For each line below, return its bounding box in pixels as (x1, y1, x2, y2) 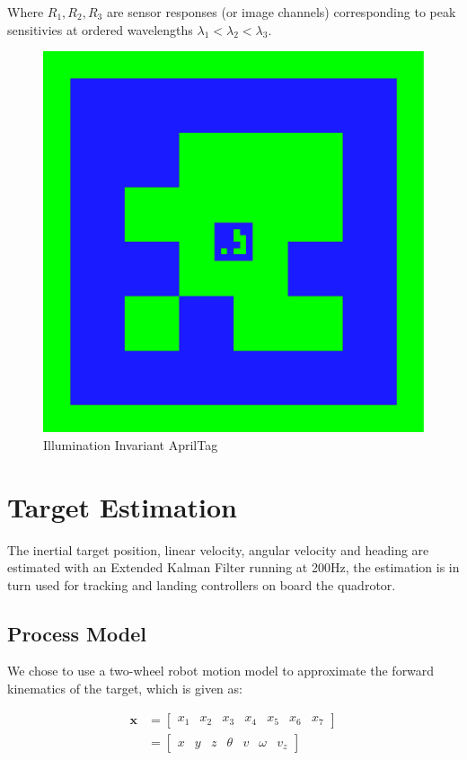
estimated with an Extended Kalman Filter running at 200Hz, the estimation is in (7, 558, 460, 577)
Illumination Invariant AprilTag (43, 435, 218, 454)
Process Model (7, 619, 146, 647)
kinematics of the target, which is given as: (7, 679, 242, 698)
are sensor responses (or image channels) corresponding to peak (106, 3, 456, 21)
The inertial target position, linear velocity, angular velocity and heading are (7, 540, 429, 559)
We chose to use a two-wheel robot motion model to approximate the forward (7, 661, 435, 680)
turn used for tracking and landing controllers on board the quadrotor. (7, 575, 396, 594)
